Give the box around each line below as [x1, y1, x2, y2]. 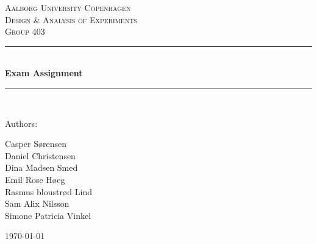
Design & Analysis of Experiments [5, 13, 137, 26]
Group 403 [5, 25, 45, 38]
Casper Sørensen [5, 137, 66, 150]
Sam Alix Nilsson [5, 197, 69, 210]
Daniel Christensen [5, 149, 76, 162]
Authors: [5, 117, 38, 129]
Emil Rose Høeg [5, 173, 65, 185]
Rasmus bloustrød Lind [5, 185, 93, 198]
